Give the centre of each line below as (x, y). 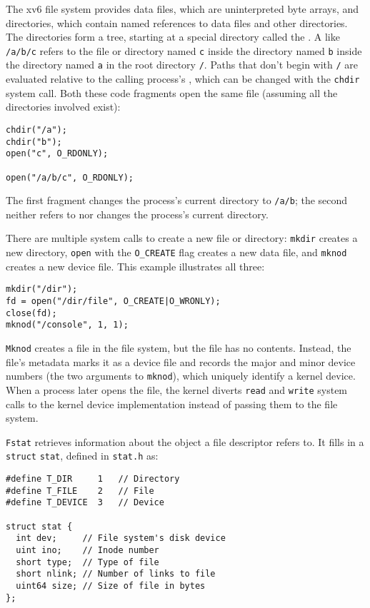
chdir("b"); (34, 142)
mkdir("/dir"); (42, 289)
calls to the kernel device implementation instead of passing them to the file (172, 404)
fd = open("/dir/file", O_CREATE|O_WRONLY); (113, 302)
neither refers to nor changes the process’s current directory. (137, 214)
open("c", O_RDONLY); (57, 154)
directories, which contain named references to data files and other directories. (177, 22)
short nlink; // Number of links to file (116, 574)
